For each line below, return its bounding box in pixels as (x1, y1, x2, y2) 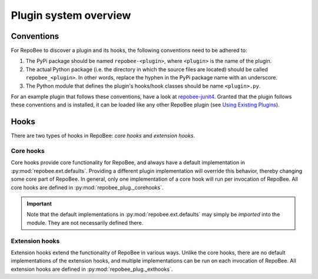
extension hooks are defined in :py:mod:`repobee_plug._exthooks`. (11, 265, 173, 273)
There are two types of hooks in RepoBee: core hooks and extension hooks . (11, 132, 196, 139)
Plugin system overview (11, 9, 131, 22)
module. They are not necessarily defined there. (26, 219, 144, 226)
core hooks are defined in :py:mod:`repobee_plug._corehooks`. (11, 184, 164, 191)
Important (26, 200, 52, 207)
